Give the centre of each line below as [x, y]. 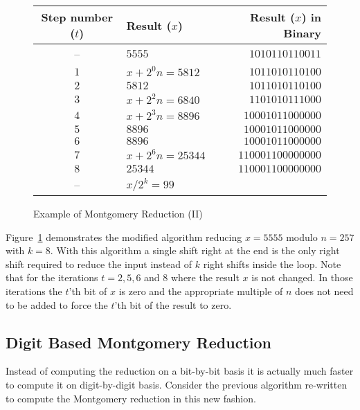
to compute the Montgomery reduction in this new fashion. [131, 398]
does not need [324, 291]
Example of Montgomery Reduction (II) [118, 213]
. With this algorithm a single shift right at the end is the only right [195, 250]
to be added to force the [57, 304]
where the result [205, 277]
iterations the [34, 291]
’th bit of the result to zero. [173, 304]
